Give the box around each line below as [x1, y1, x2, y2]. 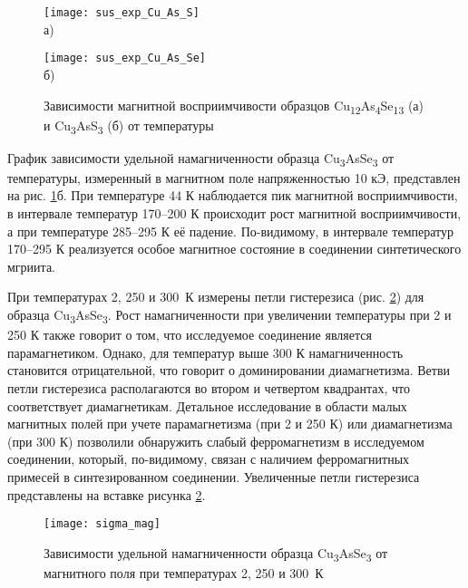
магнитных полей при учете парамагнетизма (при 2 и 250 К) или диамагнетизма [7, 414, 453, 433]
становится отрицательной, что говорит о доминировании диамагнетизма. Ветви [7, 361, 451, 380]
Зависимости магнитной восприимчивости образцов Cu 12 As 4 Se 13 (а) [44, 95, 424, 117]
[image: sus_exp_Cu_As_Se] [44, 52, 206, 65]
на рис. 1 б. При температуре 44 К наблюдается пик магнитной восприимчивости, [7, 186, 458, 205]
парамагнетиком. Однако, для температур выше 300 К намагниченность [7, 342, 404, 361]
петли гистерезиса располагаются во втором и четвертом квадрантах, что [7, 378, 411, 397]
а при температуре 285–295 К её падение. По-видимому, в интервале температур [7, 221, 454, 240]
